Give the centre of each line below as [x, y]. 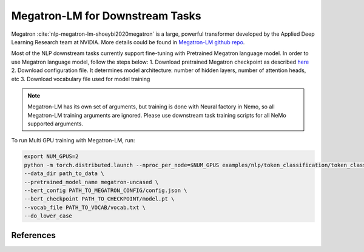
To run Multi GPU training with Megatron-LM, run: [73, 141]
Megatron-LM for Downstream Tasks [106, 16]
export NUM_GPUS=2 [51, 157]
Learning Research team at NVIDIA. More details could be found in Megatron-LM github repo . [128, 42]
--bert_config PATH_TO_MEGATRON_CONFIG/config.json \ [106, 191]
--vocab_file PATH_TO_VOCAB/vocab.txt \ [85, 207]
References [33, 235]
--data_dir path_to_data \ [64, 174]
